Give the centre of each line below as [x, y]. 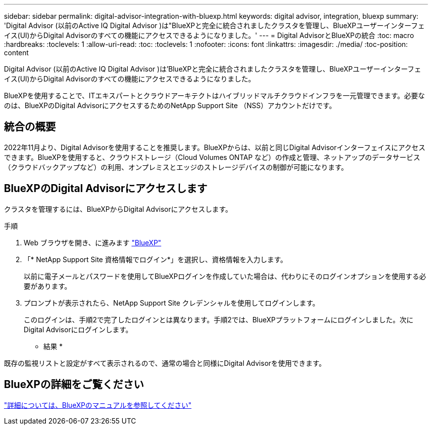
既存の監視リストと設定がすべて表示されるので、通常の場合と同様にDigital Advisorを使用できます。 [165, 363]
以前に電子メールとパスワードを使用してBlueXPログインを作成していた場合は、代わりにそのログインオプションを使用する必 [225, 276]
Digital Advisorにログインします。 [78, 329]
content [17, 53]
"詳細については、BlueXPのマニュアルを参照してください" [98, 405]
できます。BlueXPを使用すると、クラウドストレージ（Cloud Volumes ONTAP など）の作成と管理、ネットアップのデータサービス [212, 157]
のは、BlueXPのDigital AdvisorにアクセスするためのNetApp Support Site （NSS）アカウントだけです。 [170, 105]
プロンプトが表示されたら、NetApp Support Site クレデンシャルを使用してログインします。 [172, 303]
